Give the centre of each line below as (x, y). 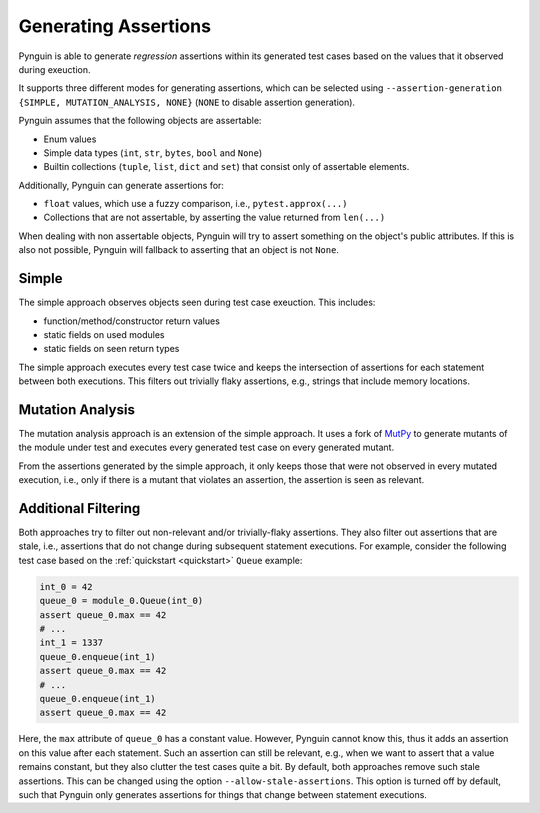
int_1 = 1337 (71, 643)
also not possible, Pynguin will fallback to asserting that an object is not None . (179, 250)
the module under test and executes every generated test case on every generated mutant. (206, 447)
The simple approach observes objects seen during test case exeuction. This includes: (197, 302)
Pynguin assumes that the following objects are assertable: (140, 121)
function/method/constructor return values (131, 321)
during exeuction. (54, 69)
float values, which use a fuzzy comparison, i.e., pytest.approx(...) (195, 204)
